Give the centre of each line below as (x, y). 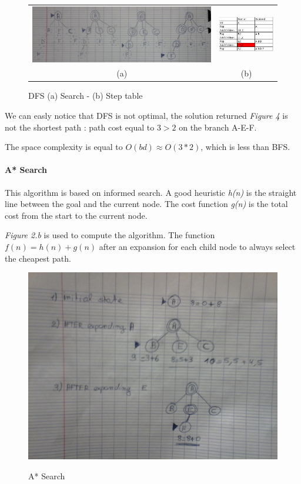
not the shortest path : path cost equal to (80, 127)
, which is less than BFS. (245, 147)
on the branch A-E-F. (218, 127)
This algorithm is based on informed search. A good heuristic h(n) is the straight (151, 192)
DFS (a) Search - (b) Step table (86, 96)
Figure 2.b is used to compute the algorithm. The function (110, 235)
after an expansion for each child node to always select (197, 247)
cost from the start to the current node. (76, 215)
